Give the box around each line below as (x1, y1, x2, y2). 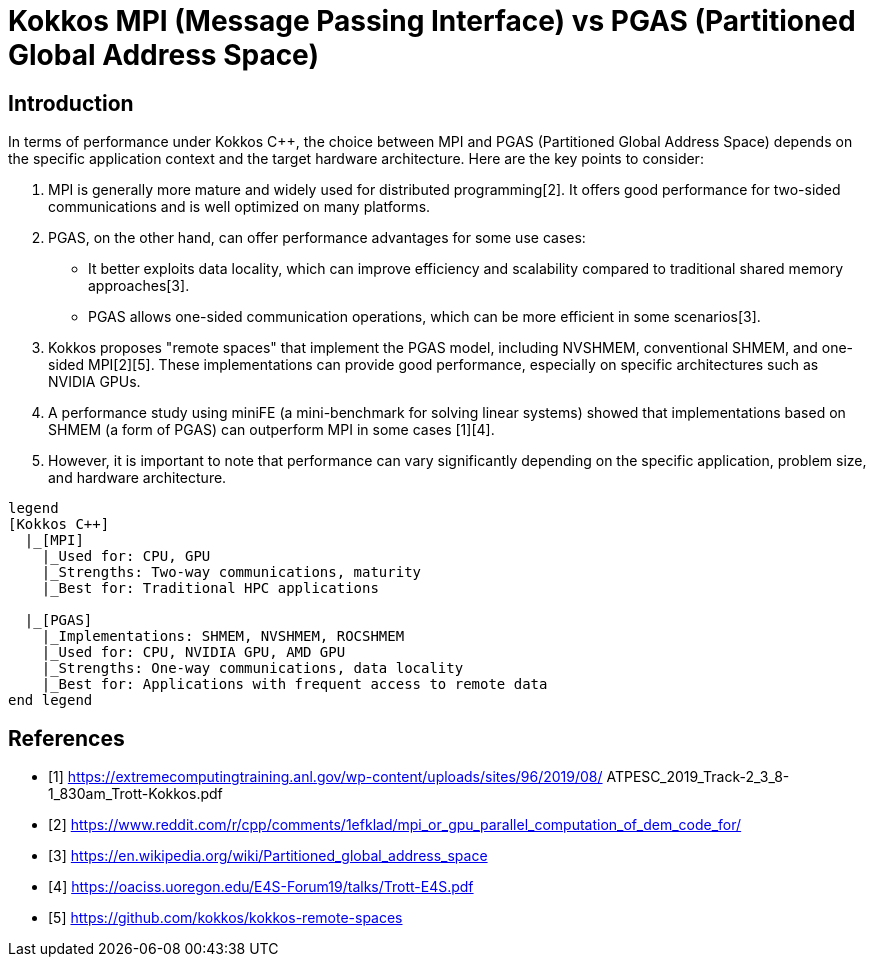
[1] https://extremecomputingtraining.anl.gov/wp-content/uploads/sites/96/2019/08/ (48, 768, 603, 786)
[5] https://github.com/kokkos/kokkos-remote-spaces (48, 909, 403, 927)
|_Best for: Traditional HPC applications (41, 580, 379, 597)
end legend (8, 692, 93, 709)
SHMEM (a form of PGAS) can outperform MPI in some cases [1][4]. (48, 421, 495, 439)
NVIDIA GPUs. (48, 373, 141, 391)
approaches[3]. (88, 277, 190, 295)
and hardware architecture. (48, 469, 227, 487)
